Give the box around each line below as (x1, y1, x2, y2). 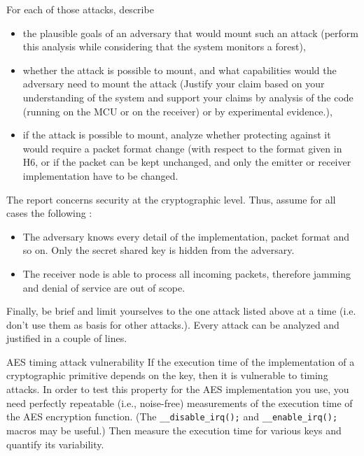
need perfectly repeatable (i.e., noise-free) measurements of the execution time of (6, 395, 353, 410)
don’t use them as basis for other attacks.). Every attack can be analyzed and (6, 317, 339, 332)
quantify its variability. (6, 436, 104, 451)
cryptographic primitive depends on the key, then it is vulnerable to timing (6, 368, 328, 383)
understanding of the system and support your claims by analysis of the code (22, 90, 353, 104)
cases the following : (6, 206, 92, 220)
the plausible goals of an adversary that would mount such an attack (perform (22, 25, 359, 40)
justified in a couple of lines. (6, 331, 127, 345)
